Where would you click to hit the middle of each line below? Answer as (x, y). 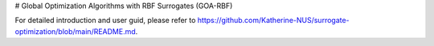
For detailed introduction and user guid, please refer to (105, 21)
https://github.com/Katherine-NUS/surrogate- (273, 21)
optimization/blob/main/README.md (75, 31)
